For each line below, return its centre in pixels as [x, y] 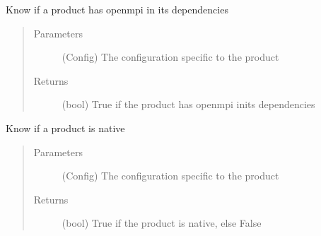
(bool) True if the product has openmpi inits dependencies [188, 104]
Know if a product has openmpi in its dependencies [117, 9]
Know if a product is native [65, 128]
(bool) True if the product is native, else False [162, 223]
